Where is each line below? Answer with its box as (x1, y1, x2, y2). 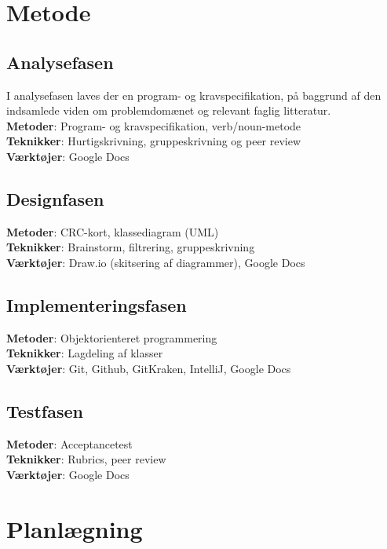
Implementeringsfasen (6, 292, 187, 317)
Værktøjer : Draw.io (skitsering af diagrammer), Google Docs (6, 254, 305, 270)
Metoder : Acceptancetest (6, 435, 133, 452)
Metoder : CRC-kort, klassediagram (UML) (6, 223, 219, 240)
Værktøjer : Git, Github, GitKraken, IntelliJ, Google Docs (6, 360, 291, 376)
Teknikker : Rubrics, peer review (6, 451, 166, 467)
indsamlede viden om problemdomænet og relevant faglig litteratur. (6, 102, 331, 119)
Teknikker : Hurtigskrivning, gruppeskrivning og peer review (6, 133, 301, 149)
